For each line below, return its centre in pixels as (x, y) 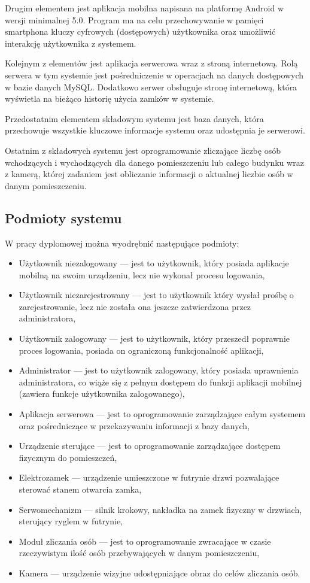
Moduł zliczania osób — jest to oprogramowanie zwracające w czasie (145, 541)
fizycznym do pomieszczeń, (68, 457)
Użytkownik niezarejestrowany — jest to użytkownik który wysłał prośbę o (156, 295)
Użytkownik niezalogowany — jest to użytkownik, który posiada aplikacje (154, 263)
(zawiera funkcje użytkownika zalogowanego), (102, 394)
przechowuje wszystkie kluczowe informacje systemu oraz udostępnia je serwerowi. (155, 130)
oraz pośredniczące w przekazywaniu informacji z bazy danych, (134, 425)
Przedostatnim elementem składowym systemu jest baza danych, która (134, 118)
